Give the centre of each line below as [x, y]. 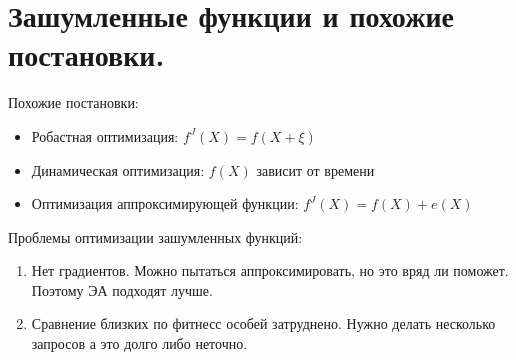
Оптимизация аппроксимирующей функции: [165, 203]
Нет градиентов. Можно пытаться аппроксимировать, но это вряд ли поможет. [270, 270]
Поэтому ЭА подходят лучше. [122, 289]
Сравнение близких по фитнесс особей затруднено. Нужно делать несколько [263, 323]
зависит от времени [315, 169]
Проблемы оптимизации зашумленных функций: [155, 236]
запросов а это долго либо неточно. [139, 343]
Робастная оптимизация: [105, 135]
